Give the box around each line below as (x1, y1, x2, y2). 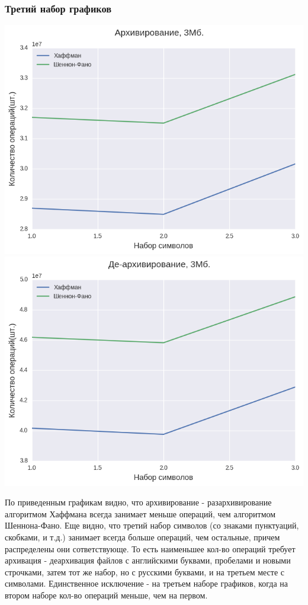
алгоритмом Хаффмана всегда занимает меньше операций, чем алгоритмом (5, 507, 276, 520)
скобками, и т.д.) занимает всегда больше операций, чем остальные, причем (5, 531, 280, 543)
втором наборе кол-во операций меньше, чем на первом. (5, 589, 208, 601)
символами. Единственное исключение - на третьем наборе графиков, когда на (5, 577, 288, 590)
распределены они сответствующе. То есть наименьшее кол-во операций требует (5, 542, 296, 555)
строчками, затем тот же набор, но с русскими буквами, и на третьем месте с (5, 565, 285, 578)
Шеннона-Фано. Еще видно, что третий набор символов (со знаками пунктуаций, (5, 519, 299, 532)
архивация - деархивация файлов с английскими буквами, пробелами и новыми (5, 554, 291, 566)
